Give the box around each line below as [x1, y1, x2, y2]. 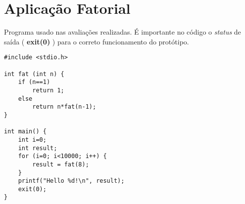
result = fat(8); [32, 161, 89, 168]
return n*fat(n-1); [32, 103, 97, 111]
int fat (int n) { [4, 70, 64, 78]
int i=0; [18, 136, 47, 143]
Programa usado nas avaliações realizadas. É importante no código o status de [4, 27, 241, 37]
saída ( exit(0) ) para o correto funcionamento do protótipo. [4, 36, 189, 46]
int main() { [4, 128, 47, 135]
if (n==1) [18, 79, 50, 86]
